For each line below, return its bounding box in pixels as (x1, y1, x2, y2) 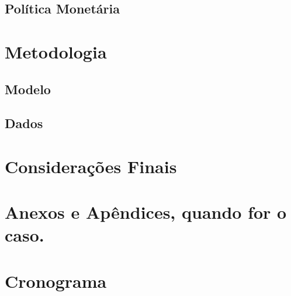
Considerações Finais (5, 154, 177, 178)
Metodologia (5, 39, 107, 63)
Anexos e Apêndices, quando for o (5, 200, 287, 224)
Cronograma (5, 269, 107, 292)
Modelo (5, 80, 51, 98)
